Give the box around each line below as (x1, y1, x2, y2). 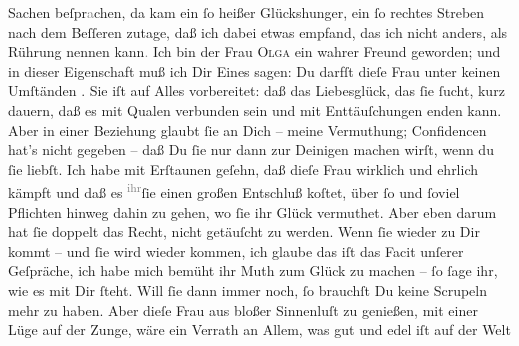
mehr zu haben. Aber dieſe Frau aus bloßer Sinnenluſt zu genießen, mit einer (8, 299, 478, 320)
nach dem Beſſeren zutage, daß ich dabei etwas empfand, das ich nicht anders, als (8, 21, 508, 42)
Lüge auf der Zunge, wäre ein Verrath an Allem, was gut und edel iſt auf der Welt (8, 319, 511, 340)
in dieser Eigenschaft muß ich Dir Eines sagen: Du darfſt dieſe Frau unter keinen (8, 60, 501, 81)
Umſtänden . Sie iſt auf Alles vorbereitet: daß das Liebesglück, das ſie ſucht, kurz (8, 80, 505, 101)
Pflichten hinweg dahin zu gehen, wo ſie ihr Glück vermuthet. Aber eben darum (8, 201, 497, 222)
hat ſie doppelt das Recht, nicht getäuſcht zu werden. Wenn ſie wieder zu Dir (8, 221, 480, 242)
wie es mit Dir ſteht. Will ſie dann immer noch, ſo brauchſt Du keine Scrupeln (8, 279, 487, 300)
